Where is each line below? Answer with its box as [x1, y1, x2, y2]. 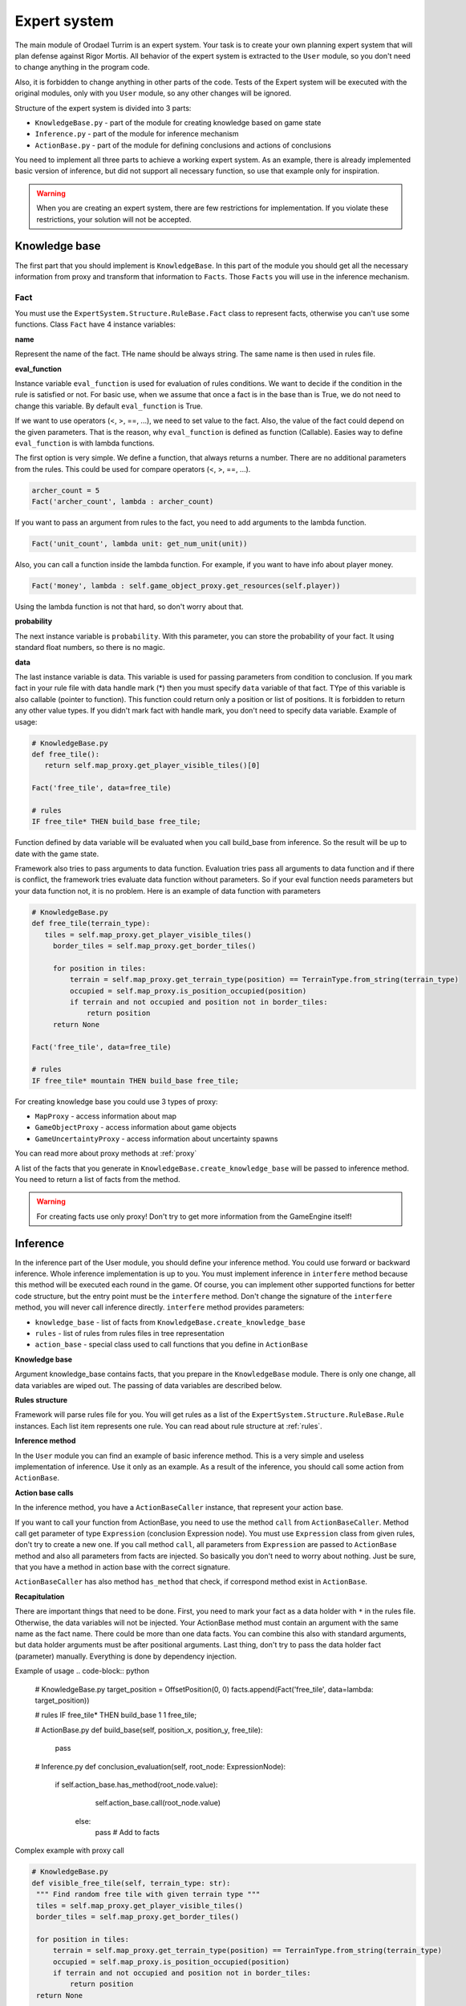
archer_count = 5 [31, 485, 100, 495]
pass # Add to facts [95, 1828, 160, 1837]
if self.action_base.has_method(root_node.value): [55, 1780, 218, 1789]
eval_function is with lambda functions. [14, 438, 156, 448]
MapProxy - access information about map [34, 1111, 176, 1121]
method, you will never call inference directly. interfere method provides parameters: [14, 1302, 305, 1312]
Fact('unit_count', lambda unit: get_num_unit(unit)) [31, 539, 248, 549]
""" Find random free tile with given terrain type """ [36, 1890, 261, 1899]
